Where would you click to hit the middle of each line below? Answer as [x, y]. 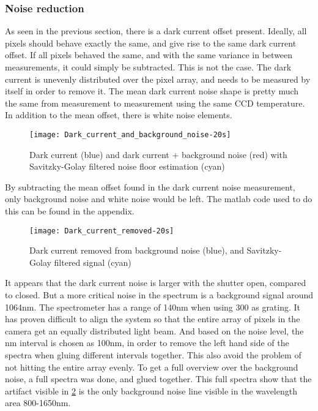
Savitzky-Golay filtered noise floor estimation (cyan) [127, 166]
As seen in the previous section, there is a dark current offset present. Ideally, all [156, 31]
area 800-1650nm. [38, 403]
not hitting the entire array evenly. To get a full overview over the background [152, 367]
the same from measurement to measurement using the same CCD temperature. [155, 103]
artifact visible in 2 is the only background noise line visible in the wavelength [151, 390]
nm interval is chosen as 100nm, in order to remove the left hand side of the [147, 343]
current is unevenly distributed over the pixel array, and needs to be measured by [158, 79]
